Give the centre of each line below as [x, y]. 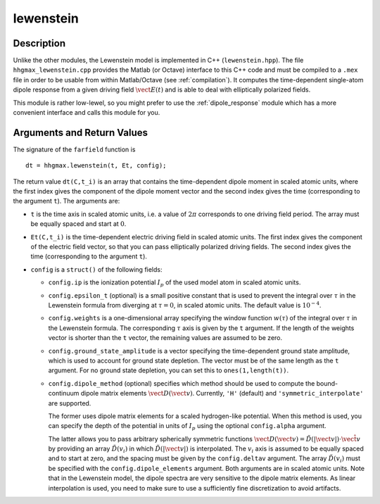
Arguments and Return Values [80, 133]
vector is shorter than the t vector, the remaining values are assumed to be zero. [165, 338]
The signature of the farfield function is [74, 149]
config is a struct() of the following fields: [96, 269]
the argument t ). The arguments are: [66, 201]
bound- [327, 383]
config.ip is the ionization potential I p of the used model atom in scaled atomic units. [175, 283]
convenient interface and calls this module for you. [87, 113]
